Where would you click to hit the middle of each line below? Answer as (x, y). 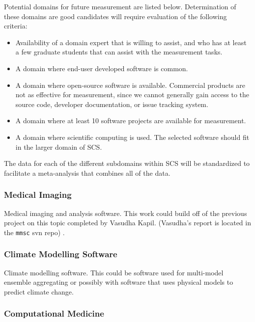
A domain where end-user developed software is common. (102, 68)
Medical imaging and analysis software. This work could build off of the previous (126, 213)
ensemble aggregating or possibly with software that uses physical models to (119, 282)
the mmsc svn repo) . (34, 232)
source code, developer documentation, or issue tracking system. (112, 104)
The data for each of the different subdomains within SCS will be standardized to (127, 163)
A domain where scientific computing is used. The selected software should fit (132, 137)
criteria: (16, 26)
